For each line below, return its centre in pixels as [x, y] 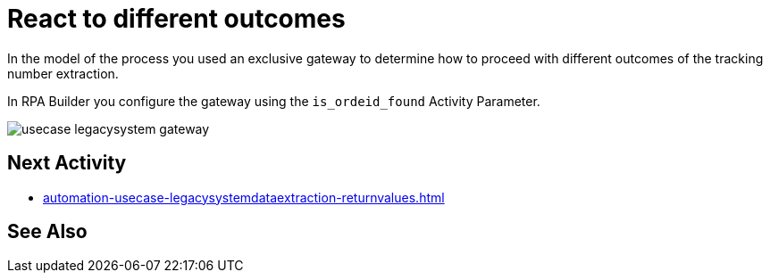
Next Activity [67, 163]
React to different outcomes [176, 19]
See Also [47, 232]
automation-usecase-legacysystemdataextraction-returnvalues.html [244, 197]
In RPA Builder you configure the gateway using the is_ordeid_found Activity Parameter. [274, 101]
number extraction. [63, 73]
